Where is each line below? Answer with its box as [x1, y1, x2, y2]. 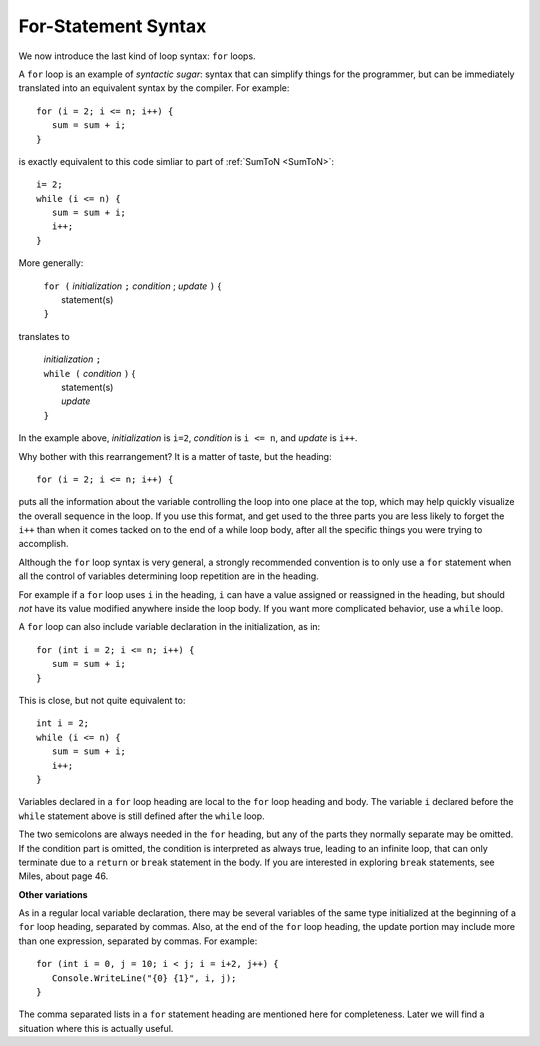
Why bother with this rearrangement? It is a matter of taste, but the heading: [18, 450, 332, 462]
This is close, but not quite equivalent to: [18, 695, 186, 706]
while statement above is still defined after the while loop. [18, 810, 265, 822]
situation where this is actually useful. [18, 1022, 174, 1034]
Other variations [18, 888, 89, 900]
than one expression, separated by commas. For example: [18, 935, 258, 947]
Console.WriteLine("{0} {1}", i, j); [51, 972, 237, 984]
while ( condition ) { [43, 367, 136, 379]
